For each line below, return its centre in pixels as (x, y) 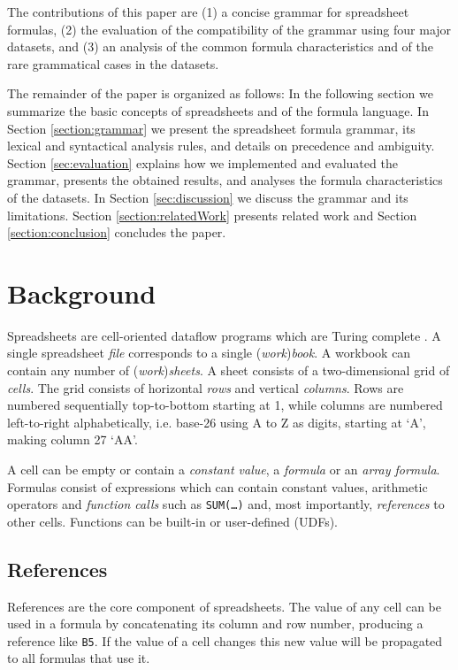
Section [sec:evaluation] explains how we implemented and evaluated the (202, 162)
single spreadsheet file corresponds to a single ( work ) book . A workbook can (209, 353)
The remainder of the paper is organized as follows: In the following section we (220, 93)
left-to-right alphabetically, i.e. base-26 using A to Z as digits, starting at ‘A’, (217, 422)
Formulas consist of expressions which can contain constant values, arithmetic (218, 486)
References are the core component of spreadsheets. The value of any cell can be (224, 606)
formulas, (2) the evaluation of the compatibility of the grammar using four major (229, 29)
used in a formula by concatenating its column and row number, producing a (215, 624)
